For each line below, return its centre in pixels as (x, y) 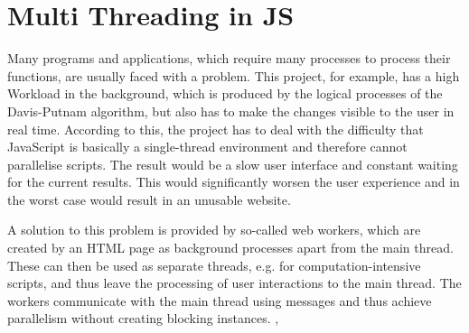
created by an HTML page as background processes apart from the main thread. (230, 248)
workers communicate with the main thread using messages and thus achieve (220, 300)
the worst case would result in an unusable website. (149, 199)
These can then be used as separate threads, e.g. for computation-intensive (214, 265)
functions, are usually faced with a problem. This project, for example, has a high (234, 75)
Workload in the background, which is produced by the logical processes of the (225, 93)
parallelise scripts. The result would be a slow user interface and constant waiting (233, 164)
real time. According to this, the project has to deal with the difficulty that (216, 129)
